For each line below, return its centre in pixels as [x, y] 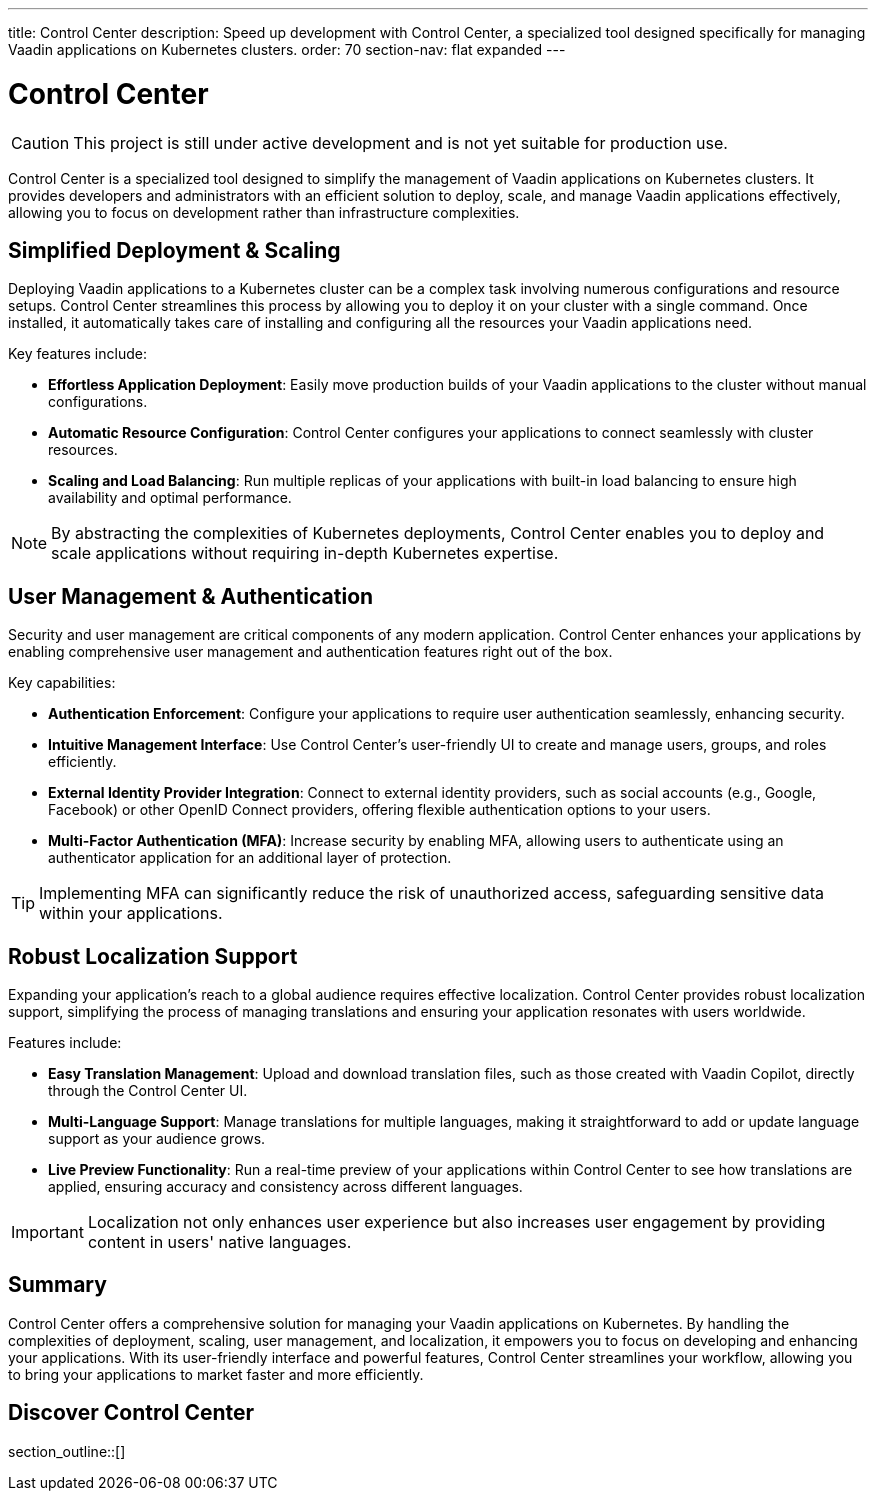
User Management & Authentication [191, 596]
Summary [57, 1285]
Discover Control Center [131, 1413]
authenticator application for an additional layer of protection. [250, 858]
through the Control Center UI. [148, 1091]
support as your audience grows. [157, 1139]
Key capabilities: [62, 683]
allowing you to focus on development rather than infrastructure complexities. [264, 212]
